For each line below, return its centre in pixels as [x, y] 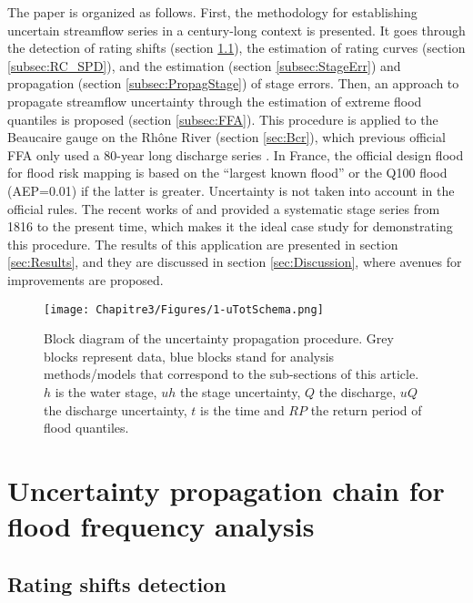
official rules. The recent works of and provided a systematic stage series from [224, 208]
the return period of [366, 409]
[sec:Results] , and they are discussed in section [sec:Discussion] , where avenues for [235, 262]
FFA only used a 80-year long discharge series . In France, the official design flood [236, 154]
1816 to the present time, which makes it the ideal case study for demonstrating [230, 226]
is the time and [242, 409]
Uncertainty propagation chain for [226, 490]
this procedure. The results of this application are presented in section [203, 244]
